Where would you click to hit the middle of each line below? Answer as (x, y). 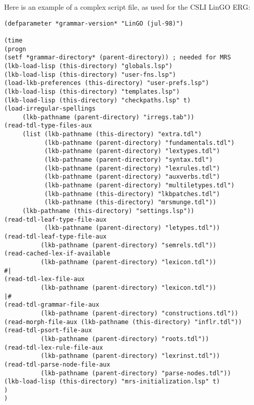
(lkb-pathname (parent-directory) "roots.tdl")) (125, 339)
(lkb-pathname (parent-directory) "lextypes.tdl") (132, 151)
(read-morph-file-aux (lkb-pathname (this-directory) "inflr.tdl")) (123, 322)
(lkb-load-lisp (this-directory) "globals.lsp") (88, 66)
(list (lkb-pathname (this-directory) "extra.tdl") (112, 134)
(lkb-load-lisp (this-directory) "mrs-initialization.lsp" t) (112, 382)
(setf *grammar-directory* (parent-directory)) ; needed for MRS (118, 58)
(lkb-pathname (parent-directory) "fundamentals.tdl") (140, 143)
